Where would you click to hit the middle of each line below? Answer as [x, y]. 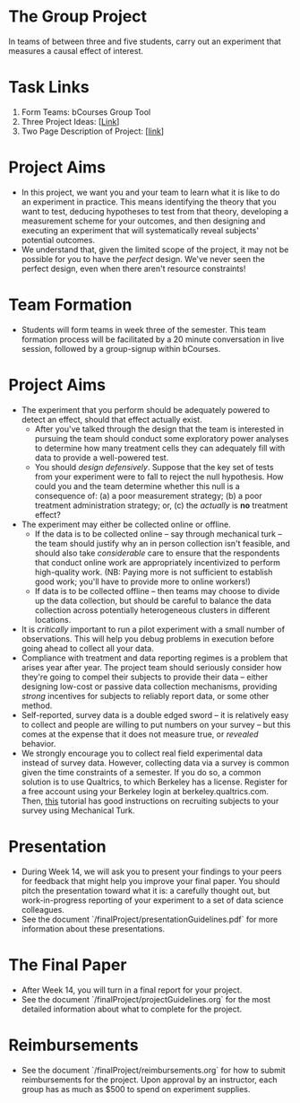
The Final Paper [68, 964]
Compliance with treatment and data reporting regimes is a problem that [154, 658]
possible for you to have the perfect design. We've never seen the [143, 258]
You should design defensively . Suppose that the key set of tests [154, 467]
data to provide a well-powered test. [102, 457]
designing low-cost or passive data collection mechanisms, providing [149, 686]
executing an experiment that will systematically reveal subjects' [140, 230]
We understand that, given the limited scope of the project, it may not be [155, 249]
